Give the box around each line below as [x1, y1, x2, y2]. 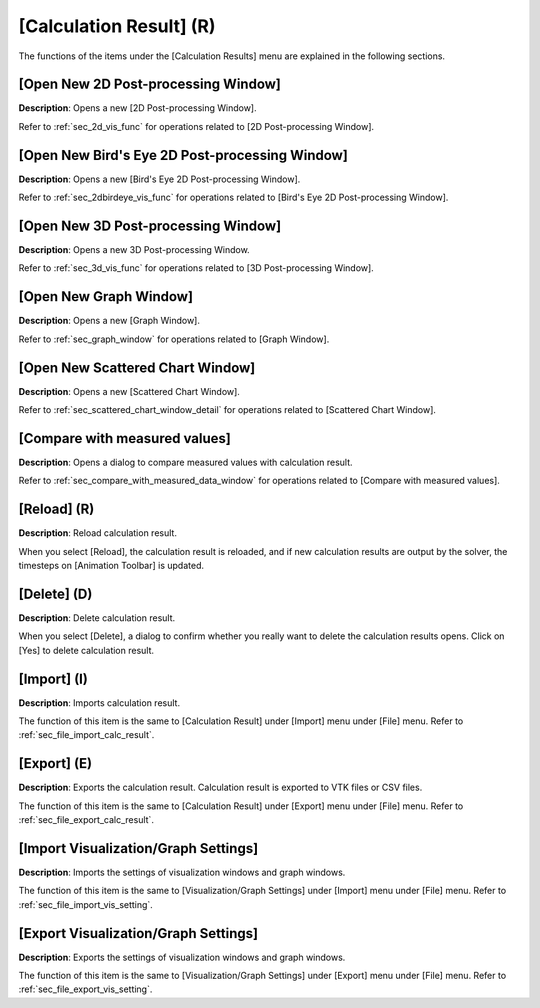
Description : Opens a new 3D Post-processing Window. [18, 244, 250, 256]
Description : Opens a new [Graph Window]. [18, 315, 200, 327]
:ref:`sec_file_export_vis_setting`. [18, 983, 153, 995]
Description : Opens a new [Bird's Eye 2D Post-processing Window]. [18, 173, 301, 185]
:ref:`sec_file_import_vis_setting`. [18, 898, 154, 910]
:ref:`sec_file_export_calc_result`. [18, 814, 155, 826]
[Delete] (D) [18, 585, 93, 602]
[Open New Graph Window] [18, 288, 194, 305]
